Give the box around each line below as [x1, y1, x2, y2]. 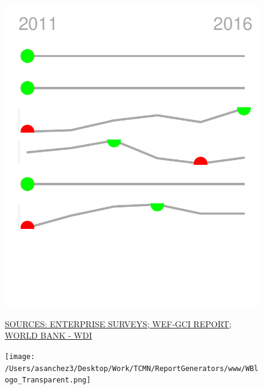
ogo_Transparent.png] [5, 376, 91, 385]
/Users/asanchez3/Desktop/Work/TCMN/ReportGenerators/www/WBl [5, 364, 259, 373]
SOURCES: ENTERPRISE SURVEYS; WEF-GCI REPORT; [5, 317, 232, 330]
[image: [5, 352, 35, 361]
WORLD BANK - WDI [5, 329, 92, 342]
